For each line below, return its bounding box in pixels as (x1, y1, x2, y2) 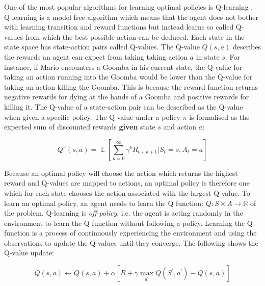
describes (232, 41, 261, 52)
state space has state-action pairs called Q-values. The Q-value (4, 41, 200, 52)
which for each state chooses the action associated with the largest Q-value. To (4, 187, 250, 198)
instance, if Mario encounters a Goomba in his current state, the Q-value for (4, 61, 243, 72)
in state (196, 51, 220, 62)
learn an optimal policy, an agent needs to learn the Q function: (4, 197, 204, 208)
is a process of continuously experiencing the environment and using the (32, 227, 257, 238)
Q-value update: (4, 247, 55, 258)
